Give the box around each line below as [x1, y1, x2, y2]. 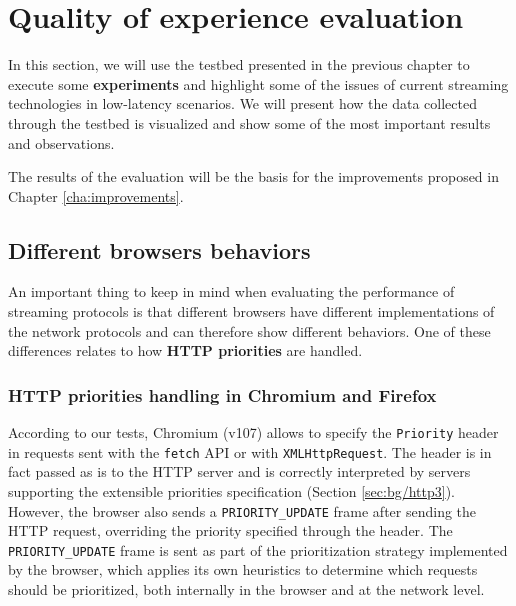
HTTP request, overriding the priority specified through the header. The [8, 520, 453, 541]
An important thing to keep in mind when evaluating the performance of [8, 281, 455, 302]
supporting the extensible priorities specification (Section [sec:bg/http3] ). [8, 480, 456, 501]
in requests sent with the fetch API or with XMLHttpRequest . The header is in [8, 441, 492, 462]
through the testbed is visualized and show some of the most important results [8, 112, 491, 133]
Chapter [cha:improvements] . [8, 185, 184, 206]
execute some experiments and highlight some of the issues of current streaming [8, 73, 509, 94]
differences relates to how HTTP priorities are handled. [8, 340, 363, 361]
